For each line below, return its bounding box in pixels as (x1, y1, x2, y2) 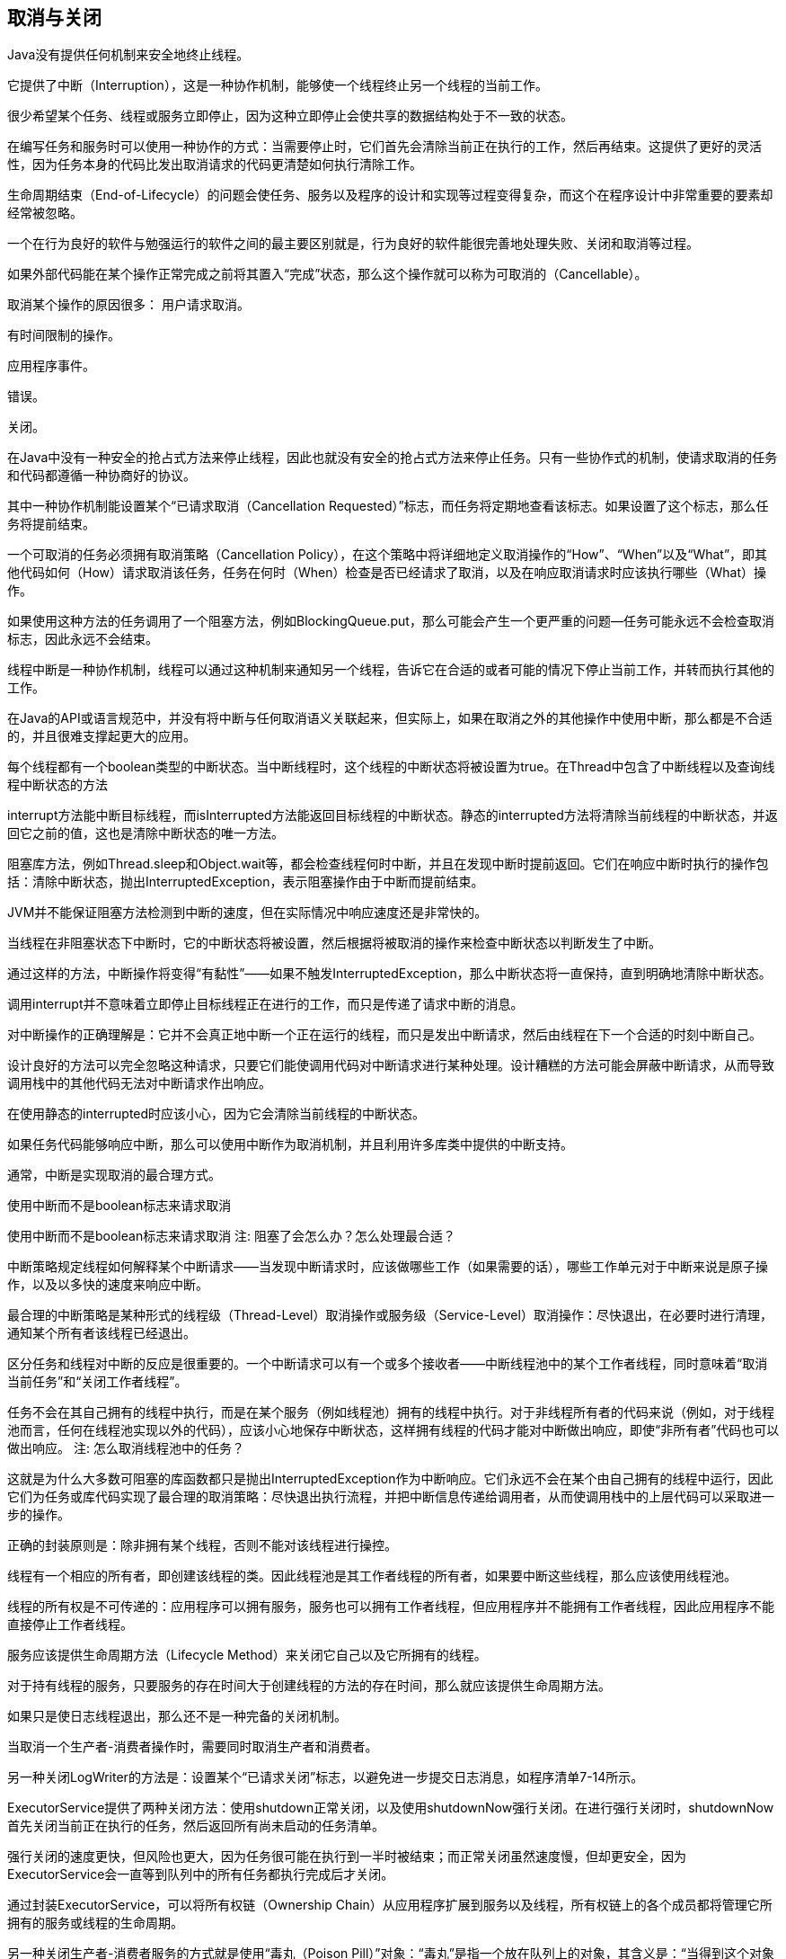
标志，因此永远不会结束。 (7, 631, 158, 647)
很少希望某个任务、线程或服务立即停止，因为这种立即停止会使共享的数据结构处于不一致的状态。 (7, 108, 573, 124)
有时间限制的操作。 (7, 327, 120, 343)
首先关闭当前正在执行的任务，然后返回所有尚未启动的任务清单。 (7, 1818, 384, 1834)
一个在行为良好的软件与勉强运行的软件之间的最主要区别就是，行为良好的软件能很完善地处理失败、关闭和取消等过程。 (7, 236, 699, 252)
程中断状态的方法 (7, 777, 108, 793)
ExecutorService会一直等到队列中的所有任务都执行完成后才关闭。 (7, 1866, 394, 1883)
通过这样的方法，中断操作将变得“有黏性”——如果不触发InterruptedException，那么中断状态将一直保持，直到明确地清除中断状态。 (7, 966, 772, 982)
